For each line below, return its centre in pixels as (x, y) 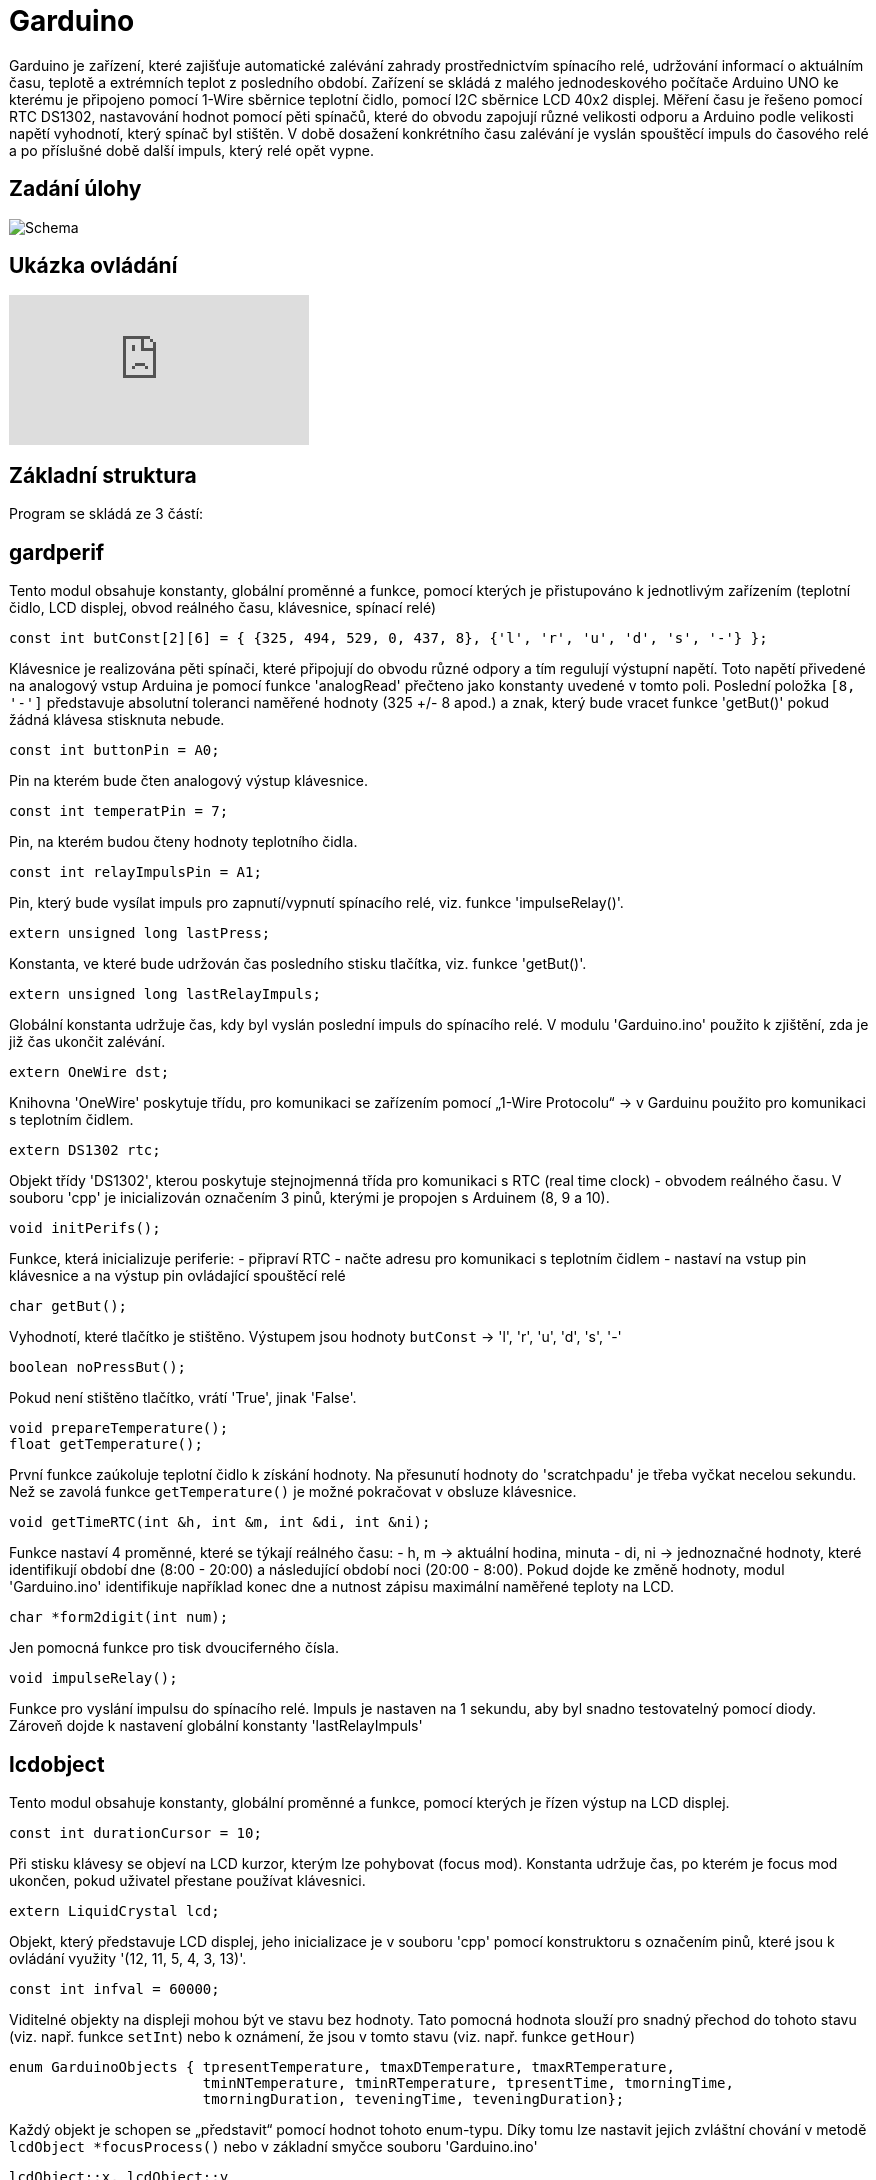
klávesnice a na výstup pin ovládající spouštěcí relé (177, 1276)
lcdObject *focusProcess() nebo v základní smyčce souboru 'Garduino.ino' (273, 2146)
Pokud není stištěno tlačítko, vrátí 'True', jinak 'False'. (183, 1398)
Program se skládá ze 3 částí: (106, 514)
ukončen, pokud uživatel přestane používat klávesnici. (187, 1880)
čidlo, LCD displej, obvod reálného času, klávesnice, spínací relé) (222, 608)
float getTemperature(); (106, 1444)
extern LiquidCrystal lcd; (114, 1910)
